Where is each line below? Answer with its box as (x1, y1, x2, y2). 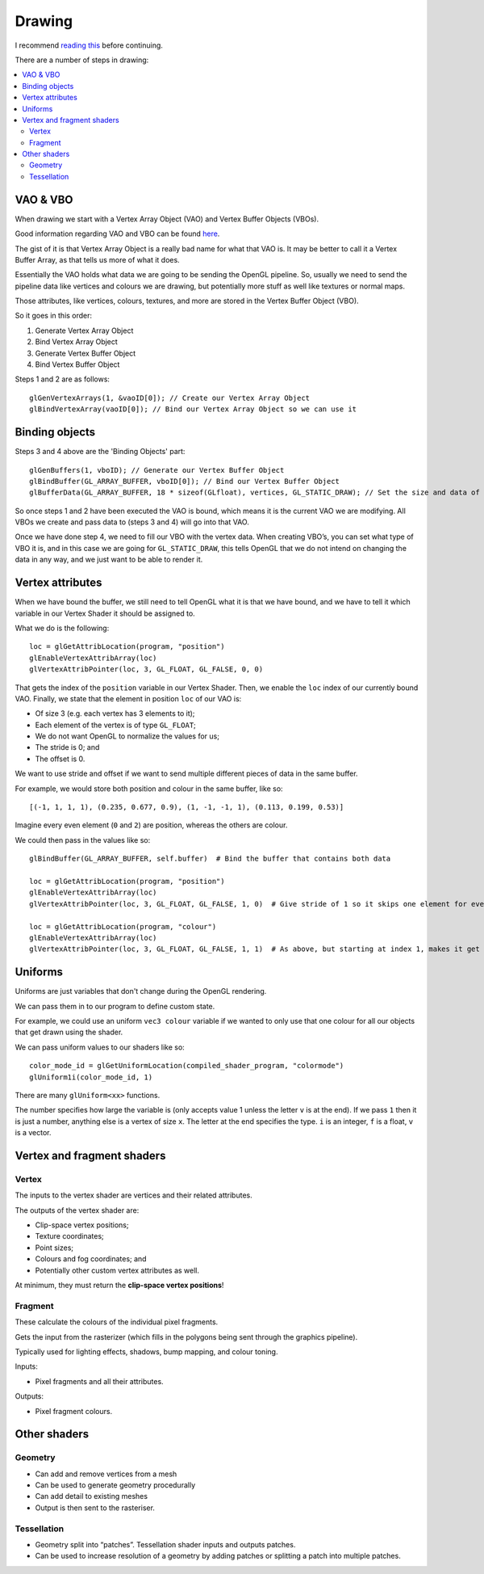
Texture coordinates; (35, 1231, 104, 1241)
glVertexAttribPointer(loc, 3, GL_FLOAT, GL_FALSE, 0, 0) (29, 665, 264, 674)
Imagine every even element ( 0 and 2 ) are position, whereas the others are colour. (15, 820, 288, 830)
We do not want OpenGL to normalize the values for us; (35, 731, 219, 741)
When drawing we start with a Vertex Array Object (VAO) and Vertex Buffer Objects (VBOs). (15, 214, 319, 224)
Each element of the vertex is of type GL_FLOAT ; (35, 720, 197, 730)
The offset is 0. (35, 754, 86, 764)
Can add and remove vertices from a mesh (35, 1469, 177, 1479)
